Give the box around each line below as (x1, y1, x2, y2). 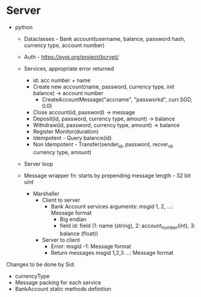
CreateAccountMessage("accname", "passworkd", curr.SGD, (42, 96, 193, 103)
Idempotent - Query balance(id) (32, 134, 112, 142)
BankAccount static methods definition (14, 285, 111, 292)
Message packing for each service (14, 278, 101, 286)
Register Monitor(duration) (32, 128, 99, 135)
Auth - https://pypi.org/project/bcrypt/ (23, 53, 119, 60)
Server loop (23, 160, 53, 167)
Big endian (60, 215, 87, 223)
